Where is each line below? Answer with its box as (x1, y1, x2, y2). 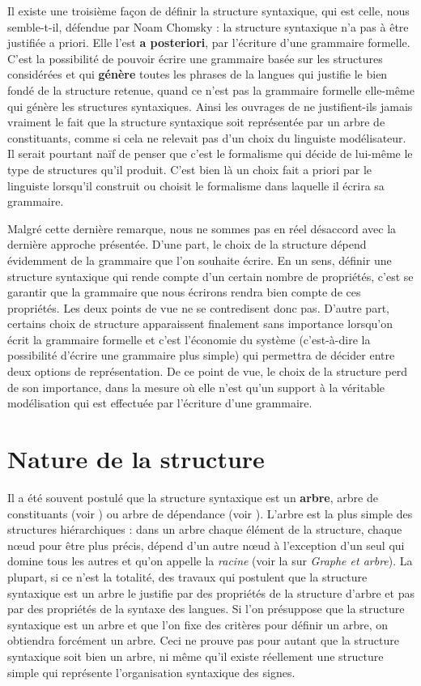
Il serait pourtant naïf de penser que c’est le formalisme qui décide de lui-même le (7, 145, 413, 162)
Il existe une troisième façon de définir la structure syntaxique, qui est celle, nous (7, 2, 410, 19)
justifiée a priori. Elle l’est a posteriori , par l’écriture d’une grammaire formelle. (7, 34, 410, 51)
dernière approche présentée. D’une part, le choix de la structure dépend (7, 236, 367, 253)
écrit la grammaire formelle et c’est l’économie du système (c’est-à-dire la (7, 330, 371, 347)
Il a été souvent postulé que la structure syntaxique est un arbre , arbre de (7, 488, 378, 505)
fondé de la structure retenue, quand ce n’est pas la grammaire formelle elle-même (7, 81, 415, 98)
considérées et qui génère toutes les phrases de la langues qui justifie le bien (7, 66, 388, 83)
